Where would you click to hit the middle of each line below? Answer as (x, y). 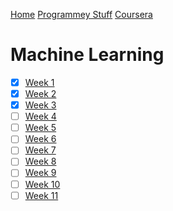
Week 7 (40, 150)
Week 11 (41, 195)
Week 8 (40, 161)
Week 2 (40, 93)
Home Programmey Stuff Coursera (81, 14)
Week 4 (40, 116)
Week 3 (40, 105)
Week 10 (42, 184)
